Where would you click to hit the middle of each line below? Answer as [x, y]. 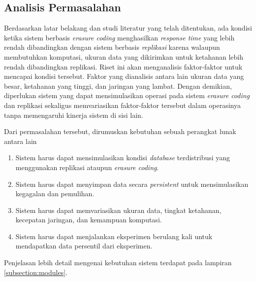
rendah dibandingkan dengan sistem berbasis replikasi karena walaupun [112, 47]
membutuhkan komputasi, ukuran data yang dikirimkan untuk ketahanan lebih [124, 56]
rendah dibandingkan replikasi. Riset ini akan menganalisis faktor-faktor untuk [123, 66]
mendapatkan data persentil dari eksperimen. [84, 246]
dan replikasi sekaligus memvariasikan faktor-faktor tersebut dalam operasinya [122, 105]
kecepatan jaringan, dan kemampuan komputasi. [89, 220]
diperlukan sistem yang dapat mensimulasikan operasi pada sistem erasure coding [127, 95]
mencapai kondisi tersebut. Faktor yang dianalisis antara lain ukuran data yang [124, 76]
